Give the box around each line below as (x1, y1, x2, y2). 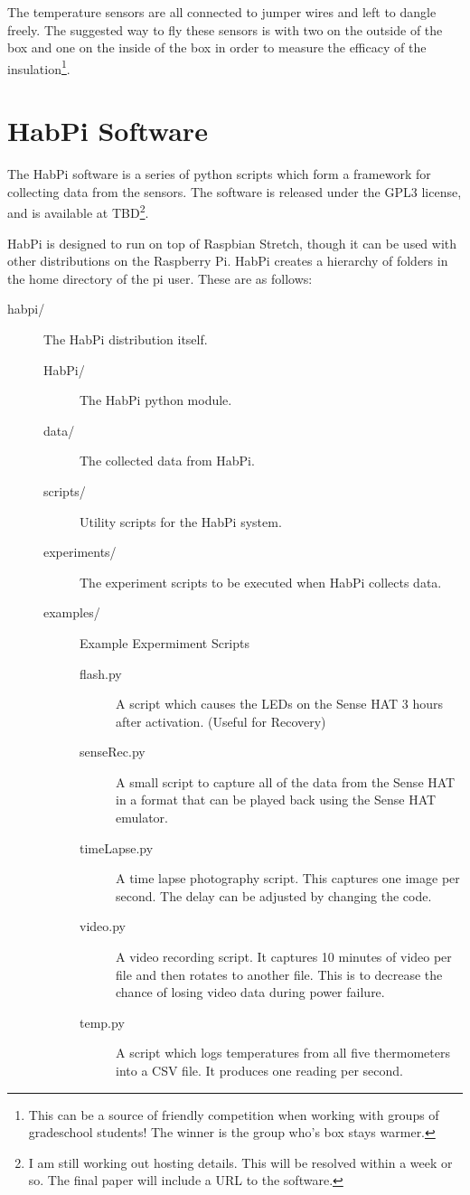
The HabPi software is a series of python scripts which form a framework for (7, 165, 431, 183)
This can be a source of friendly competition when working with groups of (28, 1105, 439, 1124)
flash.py (80, 663, 122, 682)
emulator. (116, 808, 168, 827)
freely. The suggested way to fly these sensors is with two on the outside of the (7, 20, 443, 39)
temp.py (80, 1012, 125, 1031)
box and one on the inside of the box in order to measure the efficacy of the (7, 38, 427, 57)
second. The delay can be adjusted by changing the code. (116, 886, 432, 905)
